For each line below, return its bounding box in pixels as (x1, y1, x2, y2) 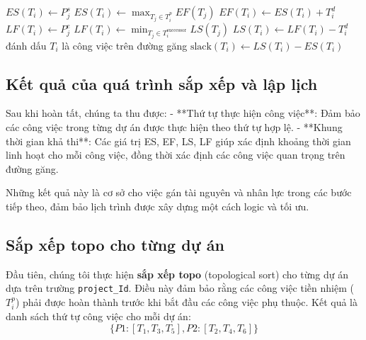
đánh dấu (6, 38, 47, 52)
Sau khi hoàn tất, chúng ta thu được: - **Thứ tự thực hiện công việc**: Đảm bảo (6, 106, 360, 120)
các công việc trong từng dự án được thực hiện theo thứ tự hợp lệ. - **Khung (6, 119, 343, 134)
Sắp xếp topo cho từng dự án (6, 233, 224, 255)
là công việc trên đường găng (62, 38, 188, 52)
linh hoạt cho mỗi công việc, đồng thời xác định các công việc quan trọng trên (6, 147, 345, 162)
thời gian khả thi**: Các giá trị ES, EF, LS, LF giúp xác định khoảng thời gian (6, 133, 351, 148)
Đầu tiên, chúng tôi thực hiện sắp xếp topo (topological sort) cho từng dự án (6, 266, 348, 281)
